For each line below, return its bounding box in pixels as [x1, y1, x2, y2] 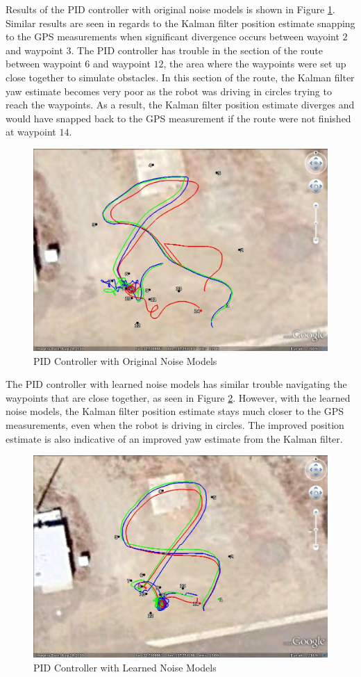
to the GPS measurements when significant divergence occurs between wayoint [6, 29, 339, 44]
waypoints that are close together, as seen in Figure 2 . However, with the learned [6, 390, 351, 405]
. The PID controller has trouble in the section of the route [71, 42, 323, 57]
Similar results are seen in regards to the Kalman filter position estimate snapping [6, 15, 355, 30]
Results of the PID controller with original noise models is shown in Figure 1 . [6, 2, 335, 16]
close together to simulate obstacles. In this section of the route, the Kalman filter [6, 70, 355, 84]
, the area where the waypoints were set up [163, 56, 346, 71]
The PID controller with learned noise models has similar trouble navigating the [6, 377, 347, 391]
